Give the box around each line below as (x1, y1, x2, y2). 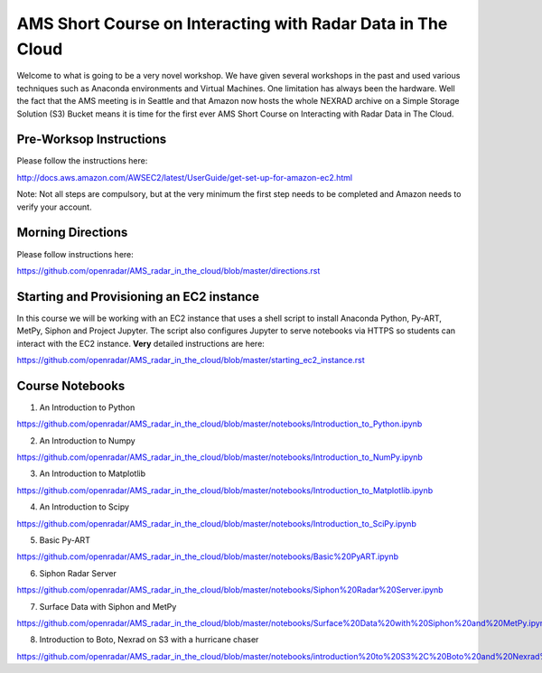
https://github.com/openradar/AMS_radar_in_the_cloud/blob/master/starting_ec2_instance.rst (16, 354, 365, 365)
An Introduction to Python (39, 402, 135, 413)
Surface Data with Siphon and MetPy (39, 601, 177, 612)
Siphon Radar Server (39, 567, 117, 578)
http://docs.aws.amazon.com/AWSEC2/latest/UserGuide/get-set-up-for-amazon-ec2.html (16, 172, 352, 182)
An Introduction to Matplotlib (39, 468, 146, 479)
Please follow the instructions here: (16, 155, 148, 166)
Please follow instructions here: (16, 248, 135, 259)
